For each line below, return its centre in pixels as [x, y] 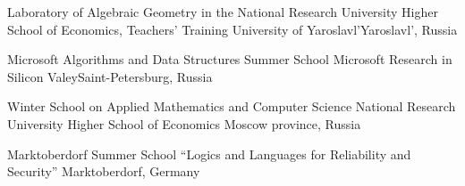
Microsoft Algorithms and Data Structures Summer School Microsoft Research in [230, 59]
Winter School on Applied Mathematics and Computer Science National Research [232, 106]
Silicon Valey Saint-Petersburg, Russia [110, 76]
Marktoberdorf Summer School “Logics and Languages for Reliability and [209, 154]
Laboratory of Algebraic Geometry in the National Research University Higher [223, 12]
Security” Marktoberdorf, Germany [104, 171]
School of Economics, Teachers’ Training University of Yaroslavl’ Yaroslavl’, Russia [232, 29]
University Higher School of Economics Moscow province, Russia [184, 123]
